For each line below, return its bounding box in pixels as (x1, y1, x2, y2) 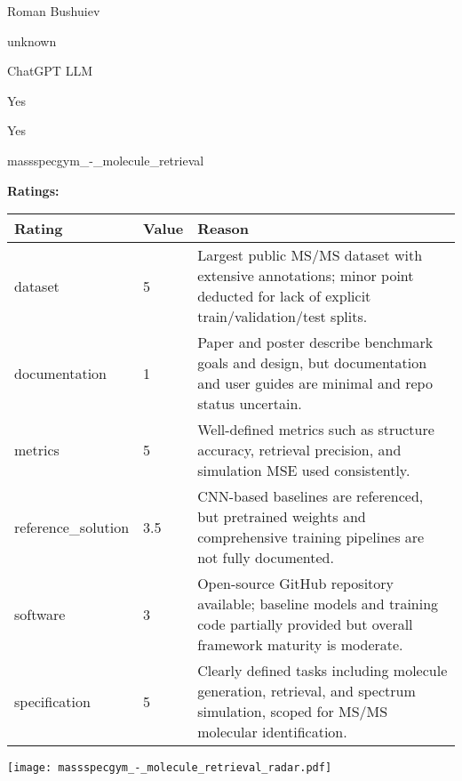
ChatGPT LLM (7, 61, 92, 80)
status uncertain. (197, 393, 302, 415)
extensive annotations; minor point (197, 265, 414, 286)
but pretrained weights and (197, 506, 366, 527)
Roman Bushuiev (7, 2, 100, 20)
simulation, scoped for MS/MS (197, 701, 388, 722)
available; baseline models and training (197, 593, 439, 615)
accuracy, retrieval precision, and (197, 439, 402, 461)
